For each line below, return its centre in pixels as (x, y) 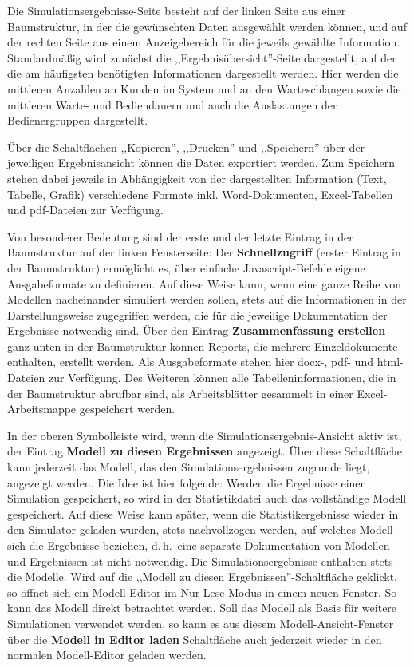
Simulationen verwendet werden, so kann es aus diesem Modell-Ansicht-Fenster (201, 623)
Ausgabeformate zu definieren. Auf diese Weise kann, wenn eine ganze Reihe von (204, 283)
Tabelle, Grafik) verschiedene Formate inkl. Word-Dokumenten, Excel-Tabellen (200, 194)
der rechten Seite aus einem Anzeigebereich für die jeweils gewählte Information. (204, 42)
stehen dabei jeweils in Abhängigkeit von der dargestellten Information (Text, (197, 178)
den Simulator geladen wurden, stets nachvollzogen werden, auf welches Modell (200, 529)
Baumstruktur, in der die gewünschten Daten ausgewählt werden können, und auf (207, 26)
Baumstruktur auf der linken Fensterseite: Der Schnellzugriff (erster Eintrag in (204, 252)
